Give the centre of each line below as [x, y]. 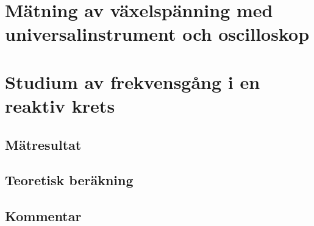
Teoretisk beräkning [69, 180]
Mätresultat [43, 144]
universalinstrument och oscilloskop [157, 34]
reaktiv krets [60, 105]
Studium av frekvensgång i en [133, 81]
